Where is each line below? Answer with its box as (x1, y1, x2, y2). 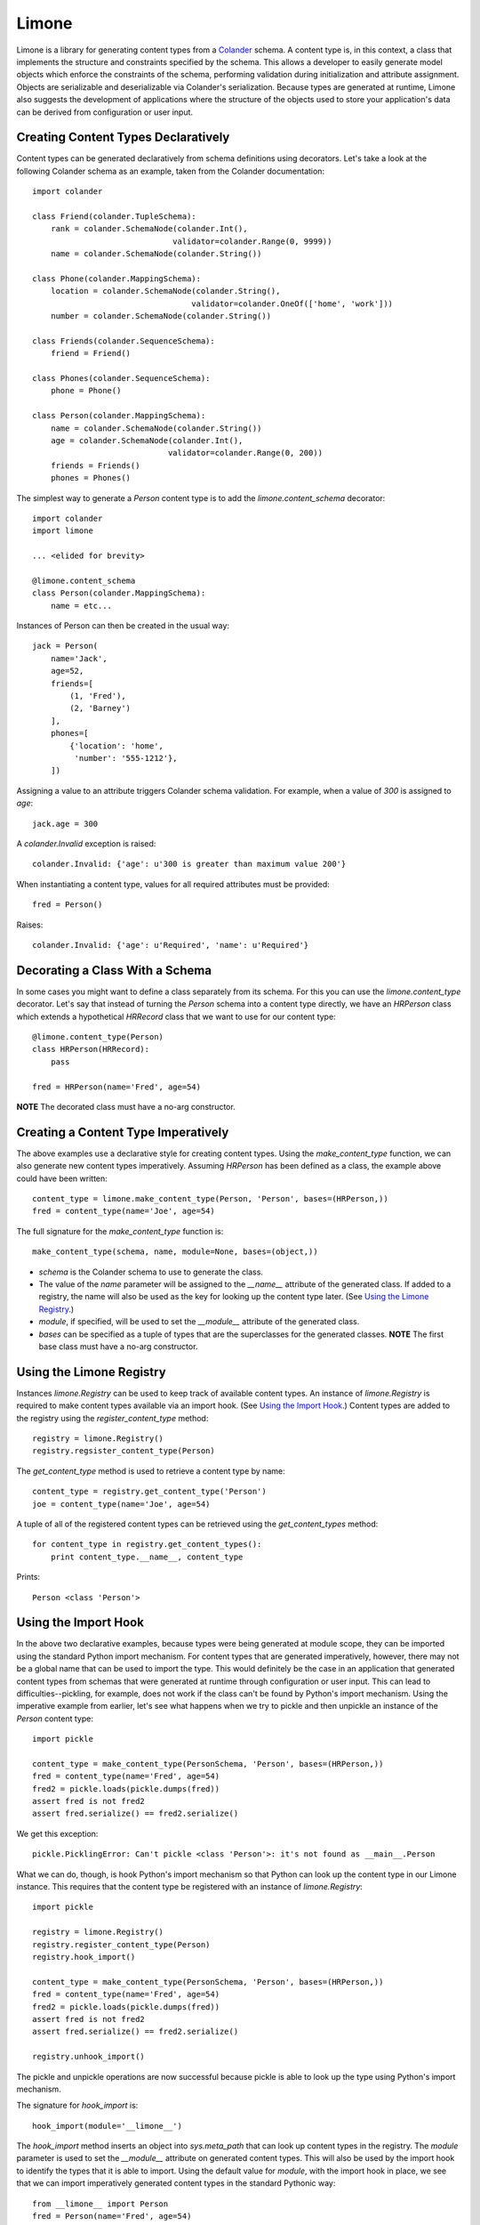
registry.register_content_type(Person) (32, 1939, 211, 1949)
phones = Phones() (50, 473, 132, 483)
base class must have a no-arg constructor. (38, 1340, 198, 1352)
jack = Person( (32, 641, 99, 651)
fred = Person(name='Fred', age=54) (32, 2212, 192, 2221)
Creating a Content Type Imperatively (16, 1124, 229, 1139)
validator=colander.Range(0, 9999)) (172, 236, 332, 247)
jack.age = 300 (32, 819, 99, 829)
